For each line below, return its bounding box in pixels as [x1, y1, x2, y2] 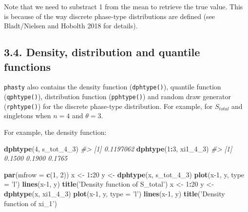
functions [4, 59, 51, 74]
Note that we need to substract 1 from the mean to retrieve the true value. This [4, 1, 243, 11]
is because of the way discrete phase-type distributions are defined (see [4, 11, 215, 21]
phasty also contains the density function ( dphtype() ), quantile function [4, 82, 221, 92]
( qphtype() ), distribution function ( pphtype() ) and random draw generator [4, 91, 231, 102]
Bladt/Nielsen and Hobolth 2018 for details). [4, 21, 138, 31]
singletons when [4, 110, 51, 121]
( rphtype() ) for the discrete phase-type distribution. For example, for [4, 101, 213, 111]
